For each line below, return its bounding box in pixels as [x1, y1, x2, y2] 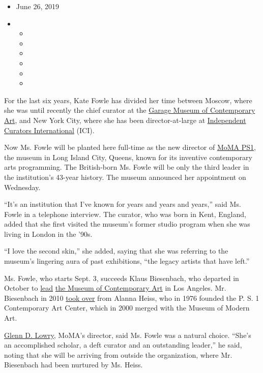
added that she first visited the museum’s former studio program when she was [4, 219, 250, 229]
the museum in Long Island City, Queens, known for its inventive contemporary [4, 151, 252, 162]
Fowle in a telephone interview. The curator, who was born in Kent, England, [4, 208, 246, 219]
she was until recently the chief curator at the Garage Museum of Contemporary [4, 105, 255, 115]
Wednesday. [4, 181, 41, 192]
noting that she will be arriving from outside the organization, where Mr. [4, 349, 232, 360]
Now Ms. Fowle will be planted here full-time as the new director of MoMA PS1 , [4, 142, 256, 152]
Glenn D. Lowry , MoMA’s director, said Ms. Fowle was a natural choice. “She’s [4, 329, 251, 340]
